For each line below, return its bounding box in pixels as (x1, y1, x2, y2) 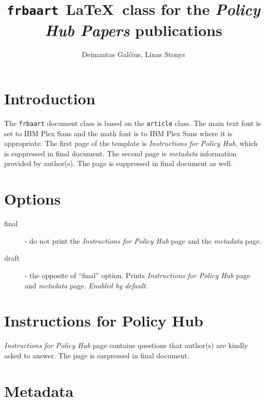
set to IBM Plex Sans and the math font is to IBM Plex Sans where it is (4, 127, 233, 138)
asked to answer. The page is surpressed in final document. (4, 350, 190, 360)
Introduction (4, 88, 96, 109)
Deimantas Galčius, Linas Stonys (82, 49, 185, 60)
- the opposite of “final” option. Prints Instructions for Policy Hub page (25, 269, 251, 280)
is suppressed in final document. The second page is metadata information (4, 148, 237, 158)
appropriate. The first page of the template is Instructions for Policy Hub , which (4, 138, 258, 149)
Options (4, 188, 61, 209)
